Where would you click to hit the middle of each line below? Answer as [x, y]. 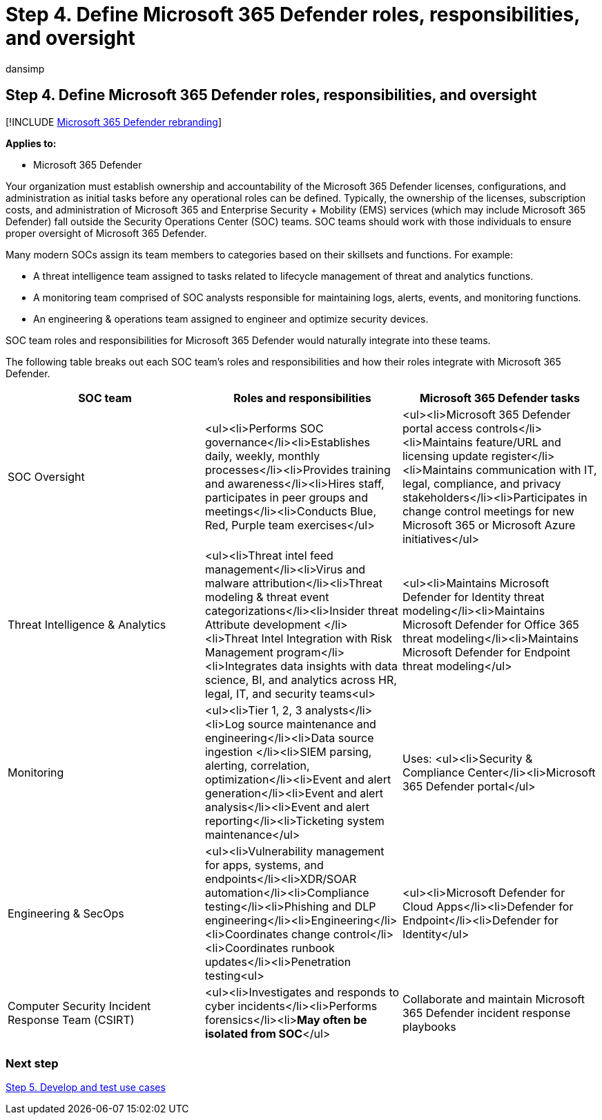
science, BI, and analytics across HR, [301, 680]
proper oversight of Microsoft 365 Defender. [106, 233]
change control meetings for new [488, 511]
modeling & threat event [267, 597]
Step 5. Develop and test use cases [86, 1088]
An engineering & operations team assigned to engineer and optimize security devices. [231, 319]
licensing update [445, 456]
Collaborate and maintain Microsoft [493, 999]
